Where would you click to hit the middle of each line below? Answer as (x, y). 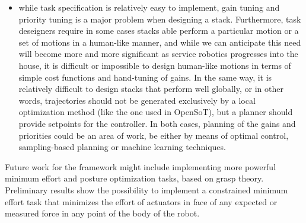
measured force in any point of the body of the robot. (102, 213)
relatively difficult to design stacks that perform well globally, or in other (151, 89)
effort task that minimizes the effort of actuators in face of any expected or (141, 201)
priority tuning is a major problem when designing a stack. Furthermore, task (160, 19)
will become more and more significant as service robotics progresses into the (158, 54)
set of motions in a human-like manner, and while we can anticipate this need (160, 42)
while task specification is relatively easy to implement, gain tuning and (149, 7)
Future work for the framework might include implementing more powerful (141, 166)
